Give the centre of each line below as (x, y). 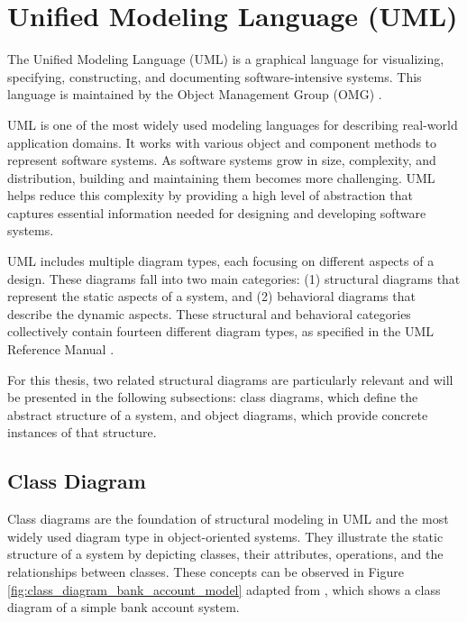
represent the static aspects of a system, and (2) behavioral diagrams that (211, 296)
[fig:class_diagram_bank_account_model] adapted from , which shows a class (224, 589)
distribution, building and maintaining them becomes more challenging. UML (221, 177)
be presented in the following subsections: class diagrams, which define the (213, 397)
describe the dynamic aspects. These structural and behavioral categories (209, 313)
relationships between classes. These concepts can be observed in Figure (206, 571)
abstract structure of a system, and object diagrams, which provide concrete (218, 414)
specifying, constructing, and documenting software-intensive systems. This (215, 76)
